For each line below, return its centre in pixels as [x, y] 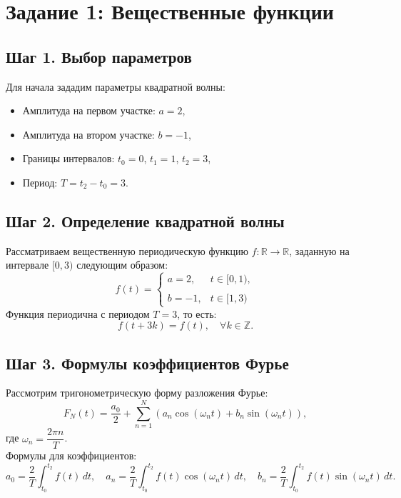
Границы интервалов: [68, 158]
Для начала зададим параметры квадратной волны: [116, 86]
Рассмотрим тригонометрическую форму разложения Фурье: [137, 393]
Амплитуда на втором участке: [88, 134]
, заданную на [319, 250]
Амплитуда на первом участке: [89, 110]
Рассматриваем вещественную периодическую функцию [127, 250]
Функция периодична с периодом [78, 313]
